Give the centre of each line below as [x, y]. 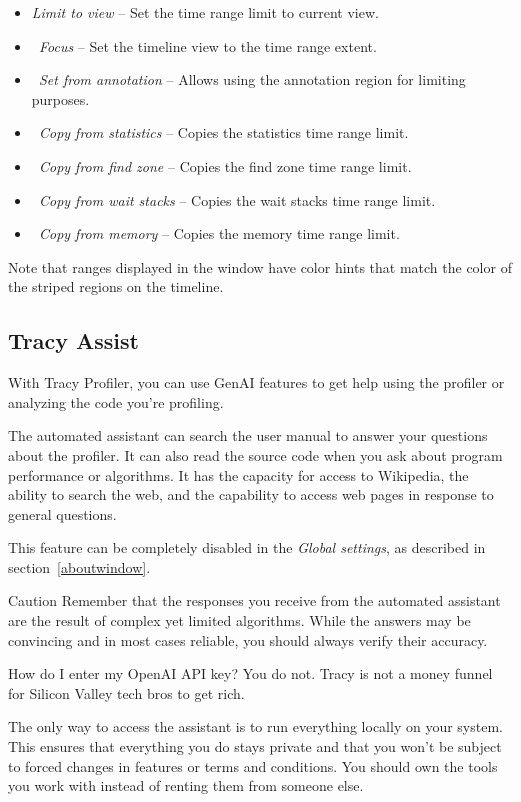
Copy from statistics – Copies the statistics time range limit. [223, 132]
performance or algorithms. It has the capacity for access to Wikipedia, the [238, 474]
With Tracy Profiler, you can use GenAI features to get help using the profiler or [256, 382]
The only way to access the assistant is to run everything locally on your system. [255, 726]
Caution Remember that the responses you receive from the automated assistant [254, 600]
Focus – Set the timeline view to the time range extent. [207, 45]
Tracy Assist [73, 340]
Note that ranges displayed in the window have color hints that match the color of [260, 266]
